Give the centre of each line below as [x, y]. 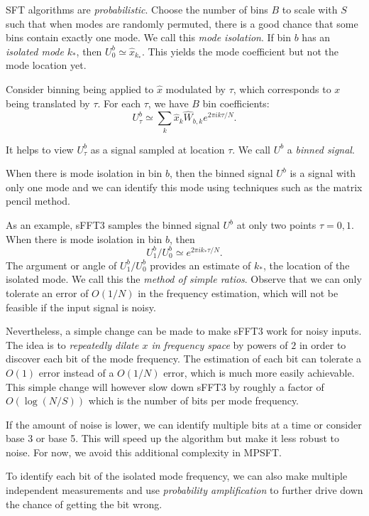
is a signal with [323, 173]
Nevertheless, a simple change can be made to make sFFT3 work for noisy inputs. [184, 331]
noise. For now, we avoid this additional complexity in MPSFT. [144, 452]
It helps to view [40, 149]
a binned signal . [321, 149]
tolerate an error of [47, 292]
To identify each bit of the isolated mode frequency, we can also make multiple [177, 476]
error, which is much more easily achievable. [259, 372]
